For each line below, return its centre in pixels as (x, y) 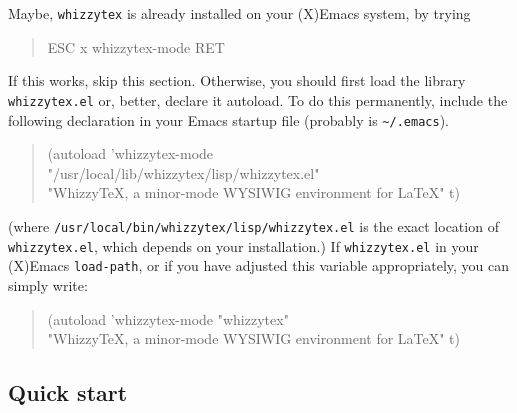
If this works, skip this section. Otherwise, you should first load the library (237, 80)
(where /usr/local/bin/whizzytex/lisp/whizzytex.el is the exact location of (253, 225)
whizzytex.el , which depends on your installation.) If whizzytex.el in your (243, 245)
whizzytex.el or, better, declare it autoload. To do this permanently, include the (258, 99)
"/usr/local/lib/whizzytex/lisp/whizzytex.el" (183, 172)
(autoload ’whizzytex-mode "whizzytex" (168, 318)
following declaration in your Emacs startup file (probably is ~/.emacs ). (228, 119)
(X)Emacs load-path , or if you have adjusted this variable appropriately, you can (259, 265)
